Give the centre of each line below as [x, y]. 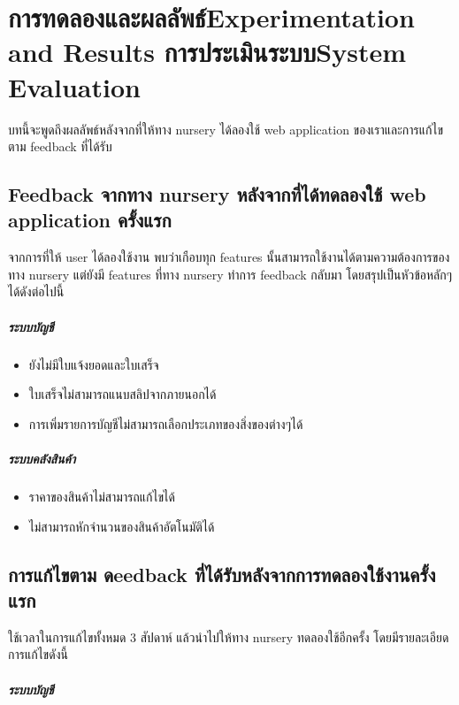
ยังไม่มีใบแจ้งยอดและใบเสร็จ [94, 364]
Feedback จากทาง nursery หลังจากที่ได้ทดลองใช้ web [217, 194]
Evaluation [74, 86]
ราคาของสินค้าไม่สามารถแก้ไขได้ [102, 496]
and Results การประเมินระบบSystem [207, 52]
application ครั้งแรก [90, 220]
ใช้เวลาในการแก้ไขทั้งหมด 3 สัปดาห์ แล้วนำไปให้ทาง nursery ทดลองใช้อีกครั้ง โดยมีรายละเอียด [229, 636]
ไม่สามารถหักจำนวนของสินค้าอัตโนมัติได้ [122, 526]
